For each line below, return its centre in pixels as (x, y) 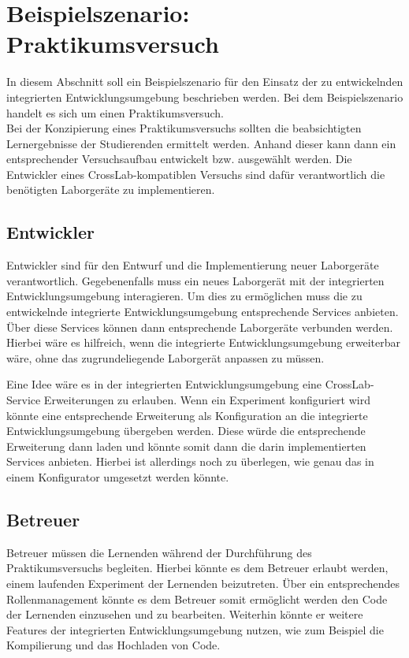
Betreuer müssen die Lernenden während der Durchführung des (159, 552)
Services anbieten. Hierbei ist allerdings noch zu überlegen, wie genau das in (190, 461)
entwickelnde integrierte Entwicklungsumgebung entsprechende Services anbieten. (203, 312)
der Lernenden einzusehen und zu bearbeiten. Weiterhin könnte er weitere (185, 614)
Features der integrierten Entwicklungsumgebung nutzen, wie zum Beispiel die (195, 629)
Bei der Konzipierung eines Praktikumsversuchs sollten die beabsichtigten (184, 128)
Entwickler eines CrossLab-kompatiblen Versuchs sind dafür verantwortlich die (196, 174)
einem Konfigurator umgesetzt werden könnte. (118, 476)
